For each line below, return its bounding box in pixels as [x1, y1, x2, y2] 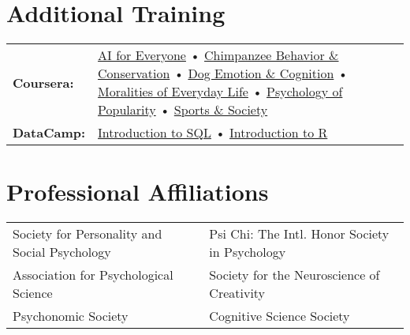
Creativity [209, 284, 266, 303]
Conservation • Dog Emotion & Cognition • [98, 64, 348, 83]
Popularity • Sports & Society [98, 100, 268, 119]
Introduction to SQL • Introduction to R [98, 123, 328, 142]
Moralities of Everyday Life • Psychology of [98, 82, 343, 101]
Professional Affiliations [6, 175, 269, 208]
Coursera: [13, 73, 74, 92]
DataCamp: [13, 123, 86, 142]
